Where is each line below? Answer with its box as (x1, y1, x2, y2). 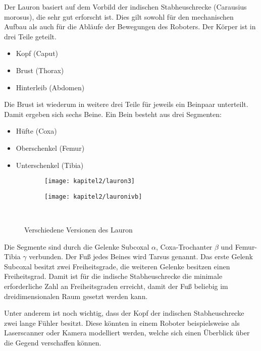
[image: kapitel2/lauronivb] (44, 193, 142, 200)
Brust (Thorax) (16, 65, 64, 75)
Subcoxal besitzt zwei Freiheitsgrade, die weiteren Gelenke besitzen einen (4, 261, 230, 271)
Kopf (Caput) (16, 48, 59, 58)
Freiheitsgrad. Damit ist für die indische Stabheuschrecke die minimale (4, 271, 223, 281)
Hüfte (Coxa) (16, 126, 57, 136)
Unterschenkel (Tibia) (16, 159, 84, 170)
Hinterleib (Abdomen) (16, 82, 85, 92)
